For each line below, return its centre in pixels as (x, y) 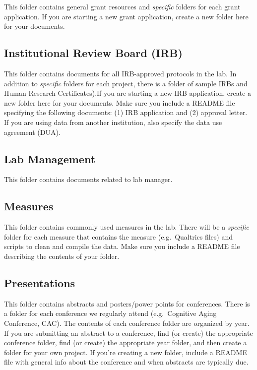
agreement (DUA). (32, 132)
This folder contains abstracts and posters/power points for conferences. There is (127, 303)
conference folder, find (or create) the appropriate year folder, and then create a (126, 342)
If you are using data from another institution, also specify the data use (113, 122)
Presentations (40, 282)
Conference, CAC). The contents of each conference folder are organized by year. (127, 323)
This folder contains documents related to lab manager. (88, 179)
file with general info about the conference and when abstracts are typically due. (126, 362)
